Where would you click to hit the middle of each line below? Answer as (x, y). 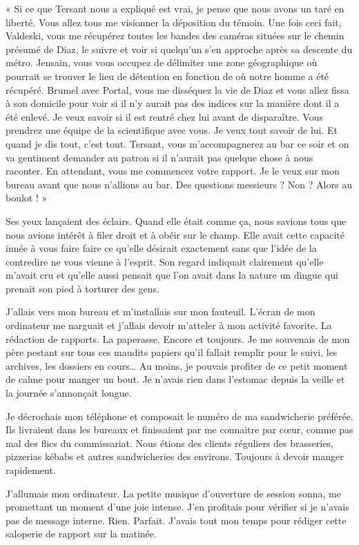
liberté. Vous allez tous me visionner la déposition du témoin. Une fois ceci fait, (174, 22)
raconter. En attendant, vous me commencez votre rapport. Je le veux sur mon (173, 171)
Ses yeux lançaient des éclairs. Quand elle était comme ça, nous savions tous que (176, 220)
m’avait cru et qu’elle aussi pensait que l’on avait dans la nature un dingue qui (172, 275)
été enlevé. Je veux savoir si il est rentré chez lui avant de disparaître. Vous (164, 116)
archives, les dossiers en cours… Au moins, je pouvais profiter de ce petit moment (177, 365)
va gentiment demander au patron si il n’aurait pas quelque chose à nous (159, 157)
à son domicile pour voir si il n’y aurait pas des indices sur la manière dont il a (173, 103)
